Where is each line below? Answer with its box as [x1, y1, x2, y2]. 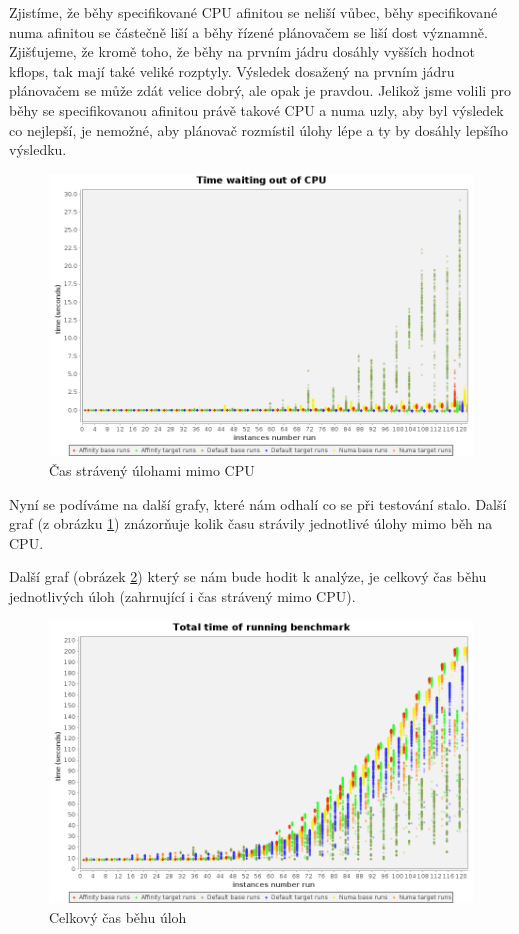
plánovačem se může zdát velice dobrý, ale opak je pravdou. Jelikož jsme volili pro [9, 80, 512, 101]
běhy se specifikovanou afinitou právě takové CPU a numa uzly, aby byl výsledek [9, 99, 504, 120]
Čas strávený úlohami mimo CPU [49, 460, 255, 480]
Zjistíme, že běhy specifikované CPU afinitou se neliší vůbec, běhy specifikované [9, 2, 498, 22]
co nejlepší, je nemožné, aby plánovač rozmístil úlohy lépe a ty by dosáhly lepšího [9, 119, 508, 140]
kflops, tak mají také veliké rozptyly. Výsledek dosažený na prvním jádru [9, 60, 455, 81]
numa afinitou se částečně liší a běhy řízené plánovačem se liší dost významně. [9, 21, 488, 42]
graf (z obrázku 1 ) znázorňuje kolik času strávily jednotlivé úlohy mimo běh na [9, 513, 493, 534]
